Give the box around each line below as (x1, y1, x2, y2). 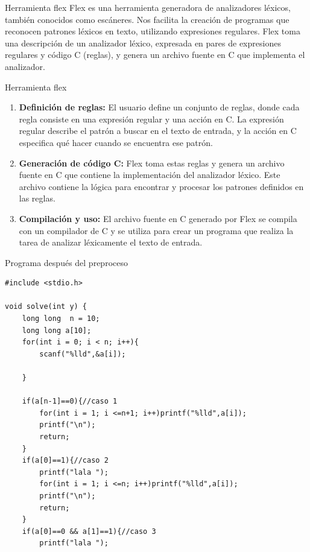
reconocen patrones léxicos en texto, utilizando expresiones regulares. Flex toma (5, 25, 300, 37)
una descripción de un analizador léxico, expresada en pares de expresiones (5, 36, 281, 49)
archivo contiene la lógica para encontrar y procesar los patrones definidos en (19, 180, 304, 192)
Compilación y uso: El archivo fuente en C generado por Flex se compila (19, 212, 297, 224)
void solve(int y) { (5, 302, 87, 311)
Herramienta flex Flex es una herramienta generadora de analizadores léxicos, (5, 1, 291, 13)
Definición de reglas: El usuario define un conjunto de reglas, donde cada (19, 101, 300, 113)
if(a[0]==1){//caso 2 (22, 456, 109, 465)
